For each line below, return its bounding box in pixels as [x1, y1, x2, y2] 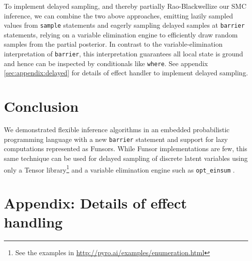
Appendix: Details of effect [4, 193, 187, 212]
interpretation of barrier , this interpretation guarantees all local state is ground [4, 49, 243, 59]
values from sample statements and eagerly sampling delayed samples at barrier [4, 20, 245, 30]
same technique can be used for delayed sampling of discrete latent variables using [4, 153, 248, 163]
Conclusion [4, 96, 79, 116]
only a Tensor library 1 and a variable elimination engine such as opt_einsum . [4, 163, 235, 174]
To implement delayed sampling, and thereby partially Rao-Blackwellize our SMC [4, 1, 247, 11]
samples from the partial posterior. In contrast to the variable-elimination [4, 39, 223, 49]
